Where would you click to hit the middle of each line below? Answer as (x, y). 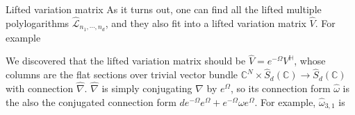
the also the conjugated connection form (91, 101)
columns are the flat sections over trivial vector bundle (122, 74)
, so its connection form (280, 88)
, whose (310, 61)
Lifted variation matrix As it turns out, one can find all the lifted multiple (164, 9)
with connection (40, 88)
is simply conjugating (147, 88)
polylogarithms (38, 23)
